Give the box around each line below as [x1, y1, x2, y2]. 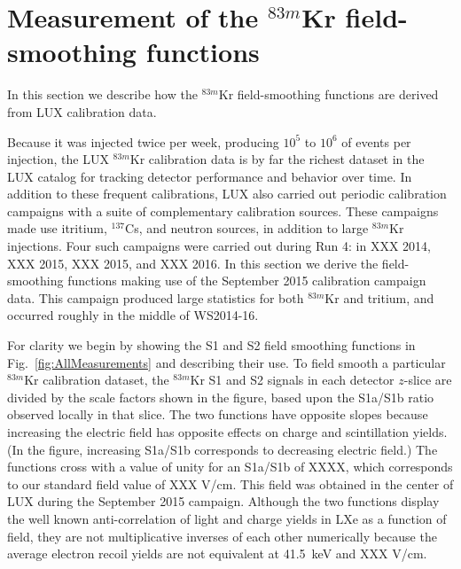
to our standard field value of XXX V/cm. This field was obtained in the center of [7, 474, 454, 493]
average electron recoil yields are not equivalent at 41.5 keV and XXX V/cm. [7, 544, 427, 563]
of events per [341, 132, 411, 151]
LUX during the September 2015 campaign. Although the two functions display [7, 492, 440, 511]
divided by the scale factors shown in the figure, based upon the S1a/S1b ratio [7, 387, 434, 406]
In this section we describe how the [7, 85, 198, 104]
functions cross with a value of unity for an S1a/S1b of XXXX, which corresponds [7, 457, 453, 476]
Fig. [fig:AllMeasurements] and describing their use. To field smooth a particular [7, 353, 446, 371]
